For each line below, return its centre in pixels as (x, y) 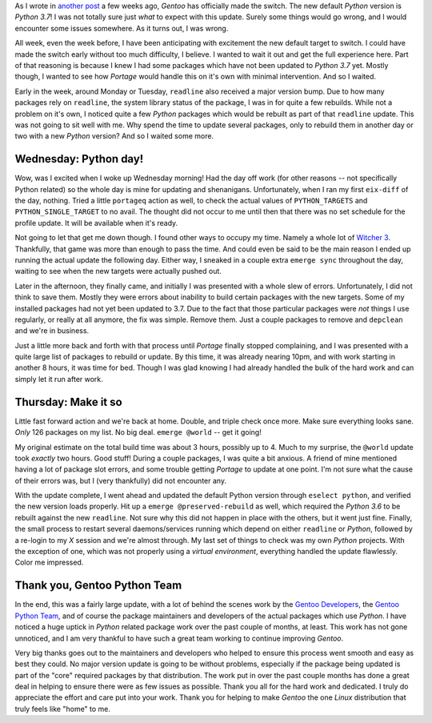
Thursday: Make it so (69, 402)
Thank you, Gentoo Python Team (98, 586)
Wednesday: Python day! (79, 159)
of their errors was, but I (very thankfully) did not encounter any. (121, 480)
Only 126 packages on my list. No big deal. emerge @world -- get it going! (138, 432)
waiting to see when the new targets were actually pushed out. (118, 271)
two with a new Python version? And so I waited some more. (114, 136)
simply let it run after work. (59, 379)
